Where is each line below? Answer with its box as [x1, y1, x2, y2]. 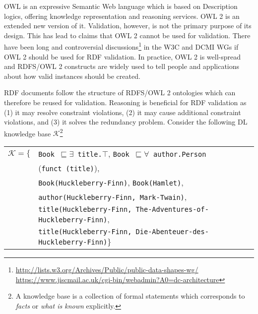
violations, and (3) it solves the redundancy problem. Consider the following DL [4, 117, 248, 127]
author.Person [153, 150, 206, 159]
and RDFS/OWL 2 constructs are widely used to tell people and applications [4, 61, 240, 71]
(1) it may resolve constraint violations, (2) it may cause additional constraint [4, 107, 241, 117]
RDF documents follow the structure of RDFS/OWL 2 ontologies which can [4, 87, 236, 98]
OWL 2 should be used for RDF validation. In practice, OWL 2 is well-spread [4, 51, 241, 62]
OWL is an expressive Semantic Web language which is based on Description [4, 1, 238, 11]
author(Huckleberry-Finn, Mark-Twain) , [38, 191, 187, 203]
